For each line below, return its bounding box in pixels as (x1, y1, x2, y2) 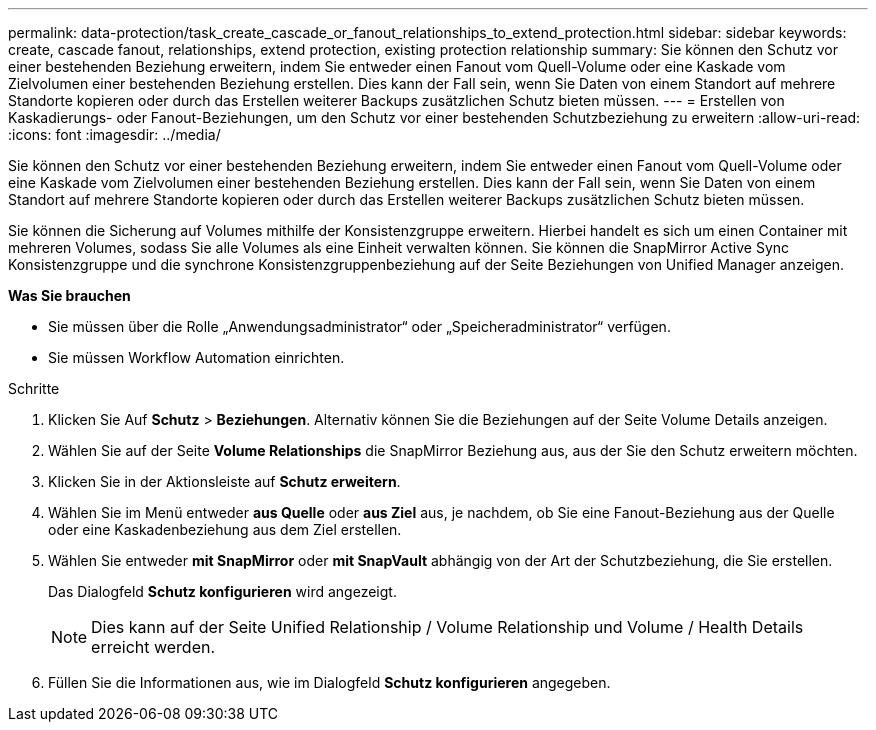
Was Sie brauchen (8, 287, 131, 304)
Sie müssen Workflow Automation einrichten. (48, 349, 345, 366)
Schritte (8, 380, 60, 397)
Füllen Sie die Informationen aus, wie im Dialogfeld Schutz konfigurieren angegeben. (48, 674, 611, 691)
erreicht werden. (91, 637, 216, 657)
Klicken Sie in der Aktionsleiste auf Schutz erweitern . (48, 473, 401, 490)
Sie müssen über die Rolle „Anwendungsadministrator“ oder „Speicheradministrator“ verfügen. (48, 318, 671, 335)
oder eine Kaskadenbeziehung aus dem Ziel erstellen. (48, 521, 402, 538)
